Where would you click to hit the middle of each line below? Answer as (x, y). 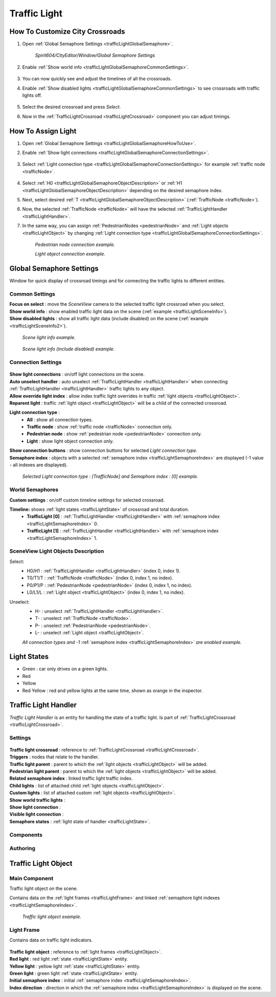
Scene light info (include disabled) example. (68, 349)
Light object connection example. (70, 254)
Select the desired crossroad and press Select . (72, 107)
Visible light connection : (37, 814)
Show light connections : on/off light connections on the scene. (77, 375)
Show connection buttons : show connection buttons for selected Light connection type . (103, 450)
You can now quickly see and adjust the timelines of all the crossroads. (97, 79)
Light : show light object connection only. (70, 441)
